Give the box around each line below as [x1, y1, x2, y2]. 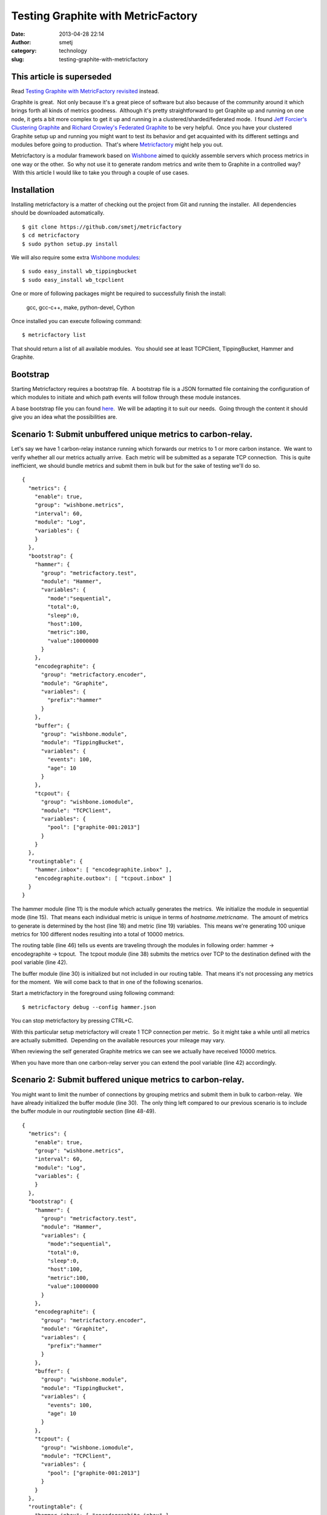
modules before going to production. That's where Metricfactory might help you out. [11, 141, 223, 148]
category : [11, 47, 37, 55]
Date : [11, 30, 25, 38]
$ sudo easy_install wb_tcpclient [22, 276, 124, 283]
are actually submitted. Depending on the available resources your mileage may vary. [11, 1036, 225, 1044]
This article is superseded [11, 72, 112, 82]
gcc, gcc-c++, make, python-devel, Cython [26, 304, 135, 311]
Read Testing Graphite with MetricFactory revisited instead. [11, 87, 160, 95]
